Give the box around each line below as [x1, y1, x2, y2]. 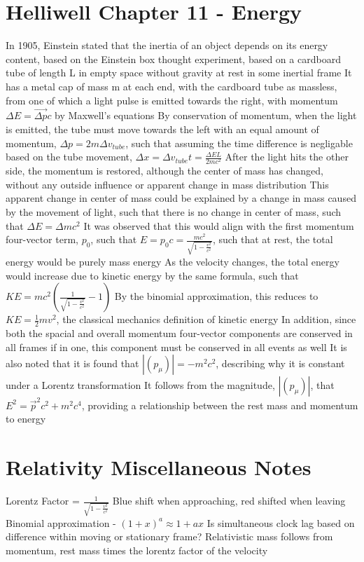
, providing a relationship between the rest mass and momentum [81, 397, 358, 412]
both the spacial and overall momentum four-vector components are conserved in [6, 325, 353, 340]
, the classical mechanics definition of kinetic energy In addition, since [56, 312, 356, 327]
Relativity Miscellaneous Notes [6, 453, 311, 481]
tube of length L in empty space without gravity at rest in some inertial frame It [6, 65, 352, 80]
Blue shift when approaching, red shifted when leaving [112, 493, 346, 508]
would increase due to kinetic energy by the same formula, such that [6, 268, 299, 282]
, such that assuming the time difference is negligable [125, 135, 353, 150]
